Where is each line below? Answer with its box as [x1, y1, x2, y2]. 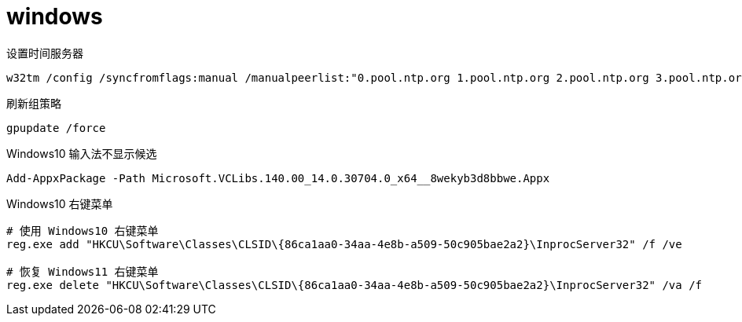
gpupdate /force [6, 121, 106, 134]
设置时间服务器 [6, 46, 83, 60]
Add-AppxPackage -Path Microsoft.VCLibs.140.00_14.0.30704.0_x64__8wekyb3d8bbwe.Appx [6, 171, 550, 185]
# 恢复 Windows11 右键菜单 [6, 265, 159, 278]
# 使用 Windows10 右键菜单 [6, 224, 159, 237]
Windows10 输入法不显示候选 [6, 146, 157, 160]
